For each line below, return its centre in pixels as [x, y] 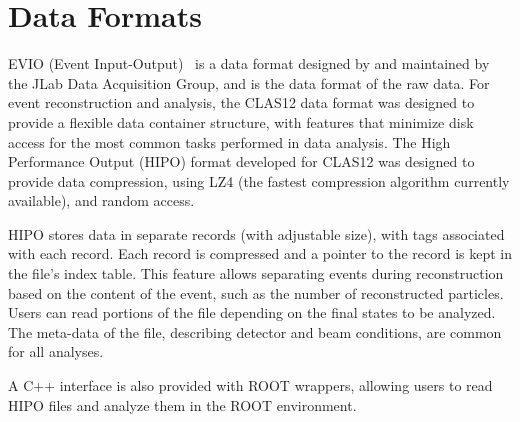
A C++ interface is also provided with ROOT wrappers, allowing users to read [250, 385]
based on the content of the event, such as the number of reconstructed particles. [256, 292]
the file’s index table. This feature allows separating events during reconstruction [256, 273]
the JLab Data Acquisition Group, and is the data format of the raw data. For [249, 82]
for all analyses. [56, 351]
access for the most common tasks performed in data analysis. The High [229, 141]
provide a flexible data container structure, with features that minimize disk [241, 121]
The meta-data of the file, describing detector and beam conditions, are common [255, 331]
